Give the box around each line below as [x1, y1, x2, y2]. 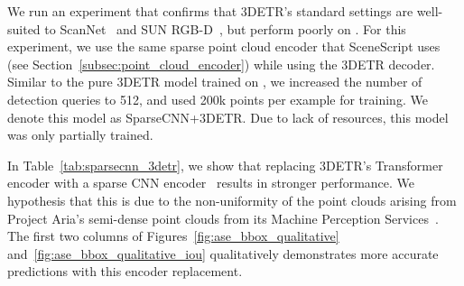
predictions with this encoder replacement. [7, 262, 243, 281]
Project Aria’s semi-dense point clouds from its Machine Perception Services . [7, 208, 439, 227]
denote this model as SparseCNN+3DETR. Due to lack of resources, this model [7, 107, 449, 126]
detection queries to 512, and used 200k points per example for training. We [7, 89, 428, 108]
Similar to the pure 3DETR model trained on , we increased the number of [7, 72, 422, 91]
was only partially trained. [7, 125, 153, 144]
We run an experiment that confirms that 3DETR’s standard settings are [7, 2, 413, 20]
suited [7, 19, 41, 38]
